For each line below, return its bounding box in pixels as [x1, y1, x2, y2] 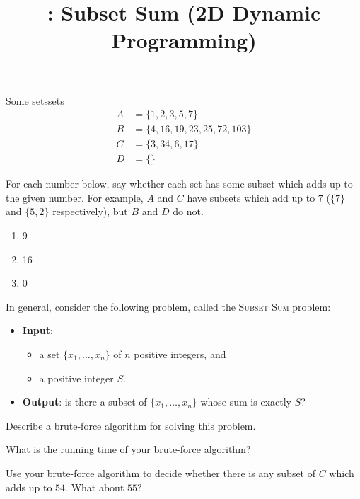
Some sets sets [6, 93, 64, 108]
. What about [65, 479, 124, 494]
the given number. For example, [6, 190, 144, 205]
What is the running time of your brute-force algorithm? [6, 442, 251, 457]
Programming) [111, 25, 257, 55]
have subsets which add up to [187, 190, 315, 205]
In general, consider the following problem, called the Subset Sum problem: [6, 299, 331, 314]
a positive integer [39, 370, 114, 385]
